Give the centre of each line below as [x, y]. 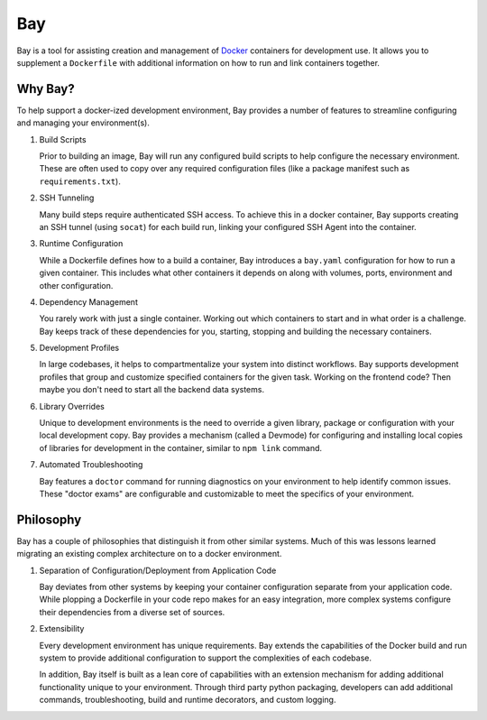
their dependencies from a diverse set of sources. [132, 612]
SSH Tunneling [67, 198]
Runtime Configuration [81, 244]
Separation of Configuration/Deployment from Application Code [158, 570]
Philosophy [49, 519]
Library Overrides [72, 406]
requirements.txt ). [80, 181]
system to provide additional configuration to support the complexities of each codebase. [205, 658]
